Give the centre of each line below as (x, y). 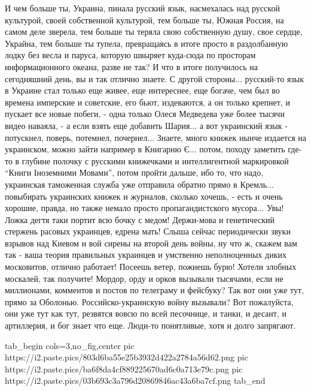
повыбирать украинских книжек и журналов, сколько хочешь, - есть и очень (144, 196)
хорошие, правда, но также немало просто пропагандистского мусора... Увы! (144, 208)
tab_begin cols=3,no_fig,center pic (70, 345)
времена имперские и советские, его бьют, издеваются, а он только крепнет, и (147, 102)
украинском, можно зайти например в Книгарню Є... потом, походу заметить (145, 149)
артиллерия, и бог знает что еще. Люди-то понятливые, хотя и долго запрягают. (150, 325)
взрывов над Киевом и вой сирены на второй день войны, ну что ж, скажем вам (151, 243)
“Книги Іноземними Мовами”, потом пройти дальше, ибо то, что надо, (134, 172)
